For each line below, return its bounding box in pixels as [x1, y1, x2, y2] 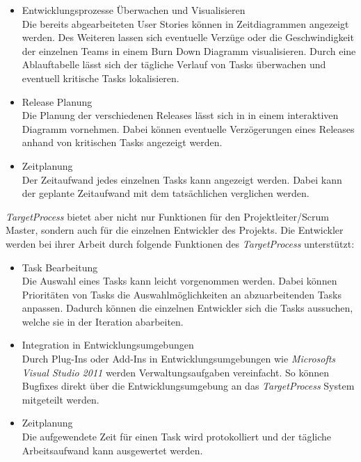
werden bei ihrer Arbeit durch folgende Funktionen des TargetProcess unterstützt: [6, 236, 355, 250]
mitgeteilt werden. [22, 392, 99, 406]
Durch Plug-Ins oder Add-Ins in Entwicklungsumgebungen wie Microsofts [22, 351, 336, 366]
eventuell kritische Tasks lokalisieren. [22, 70, 179, 85]
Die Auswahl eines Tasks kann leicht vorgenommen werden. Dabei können [22, 273, 337, 288]
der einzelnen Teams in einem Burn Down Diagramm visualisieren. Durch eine [22, 43, 356, 58]
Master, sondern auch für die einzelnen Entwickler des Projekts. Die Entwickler [6, 223, 344, 237]
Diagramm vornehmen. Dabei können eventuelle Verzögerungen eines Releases [22, 121, 355, 136]
